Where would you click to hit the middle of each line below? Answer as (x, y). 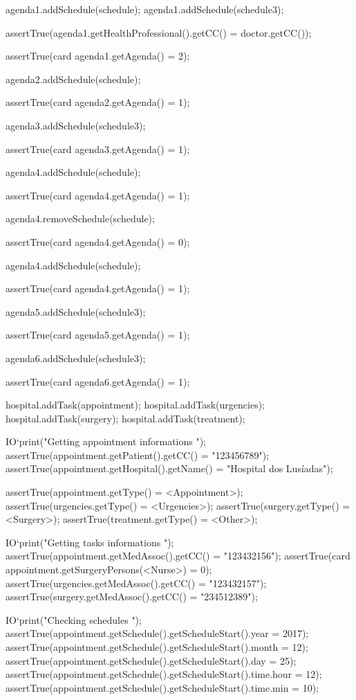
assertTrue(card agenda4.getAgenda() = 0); (98, 241)
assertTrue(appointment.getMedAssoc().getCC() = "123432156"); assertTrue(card (178, 556)
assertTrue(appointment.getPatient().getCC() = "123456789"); (138, 455)
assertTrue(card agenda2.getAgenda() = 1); (98, 102)
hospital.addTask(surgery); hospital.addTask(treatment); (125, 418)
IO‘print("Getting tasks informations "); (90, 542)
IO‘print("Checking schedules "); (74, 619)
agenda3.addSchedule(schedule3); (76, 125)
